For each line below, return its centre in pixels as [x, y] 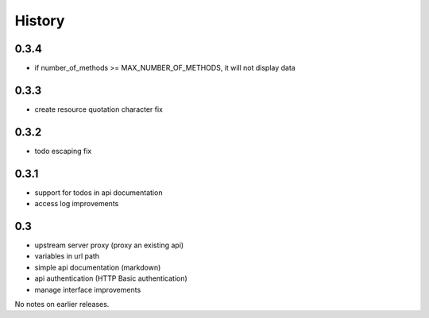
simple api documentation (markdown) [98, 267]
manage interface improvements [88, 289]
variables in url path [67, 256]
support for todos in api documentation [99, 192]
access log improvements [77, 204]
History [40, 21]
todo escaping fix [63, 151]
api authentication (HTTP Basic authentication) [111, 278]
